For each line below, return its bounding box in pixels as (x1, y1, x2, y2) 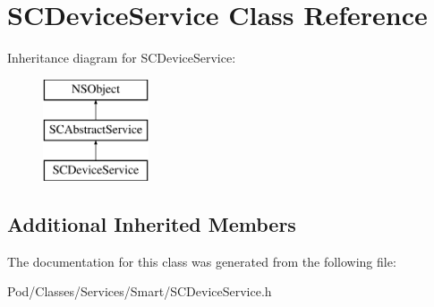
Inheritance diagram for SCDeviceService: (7, 48, 236, 67)
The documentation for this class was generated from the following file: (7, 252, 396, 270)
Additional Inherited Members (7, 210, 296, 238)
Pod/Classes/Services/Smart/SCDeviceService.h (7, 282, 272, 301)
